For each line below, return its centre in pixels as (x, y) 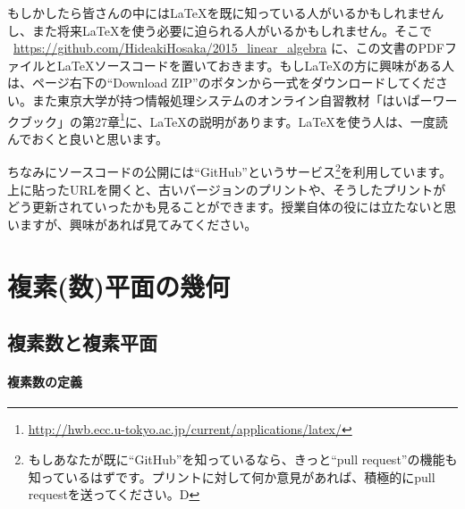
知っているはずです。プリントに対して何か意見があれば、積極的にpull (232, 476)
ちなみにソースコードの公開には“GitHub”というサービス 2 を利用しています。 (229, 171)
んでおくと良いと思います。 (88, 138)
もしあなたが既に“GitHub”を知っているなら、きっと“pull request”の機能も (243, 459)
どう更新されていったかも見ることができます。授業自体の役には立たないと (226, 207)
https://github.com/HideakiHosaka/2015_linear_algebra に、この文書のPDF (229, 48)
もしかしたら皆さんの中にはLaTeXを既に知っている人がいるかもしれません (226, 13)
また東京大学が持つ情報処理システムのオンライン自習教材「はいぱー (232, 100)
